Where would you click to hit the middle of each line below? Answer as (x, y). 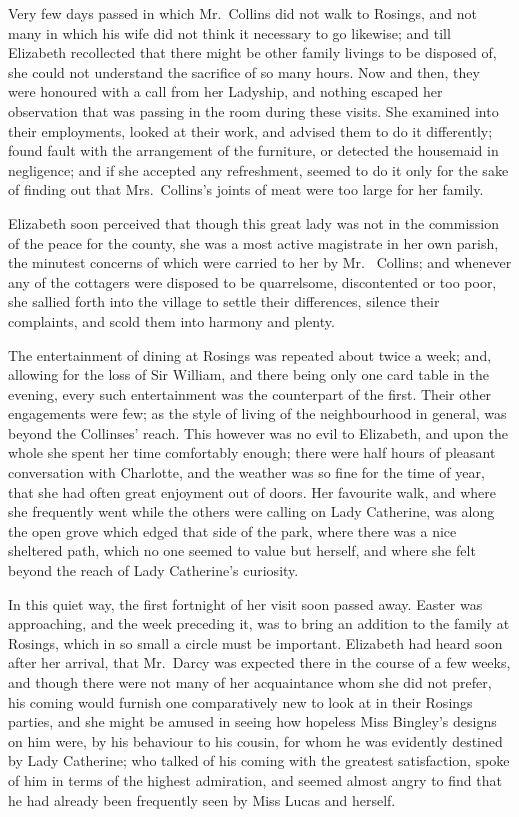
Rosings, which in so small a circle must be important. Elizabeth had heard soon (255, 642)
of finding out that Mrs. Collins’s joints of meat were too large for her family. (246, 189)
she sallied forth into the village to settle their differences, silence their (224, 301)
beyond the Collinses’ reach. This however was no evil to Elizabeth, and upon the (258, 432)
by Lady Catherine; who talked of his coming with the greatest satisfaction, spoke (259, 760)
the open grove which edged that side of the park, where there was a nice (232, 530)
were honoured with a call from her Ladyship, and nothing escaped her (225, 91)
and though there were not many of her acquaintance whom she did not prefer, (250, 682)
